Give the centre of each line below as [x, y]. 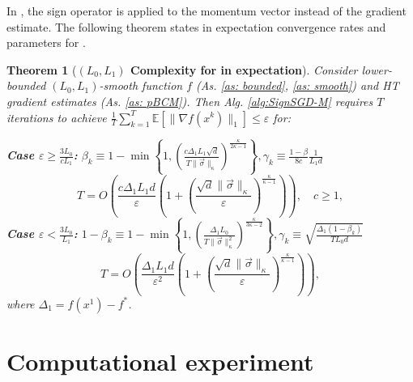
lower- [377, 69]
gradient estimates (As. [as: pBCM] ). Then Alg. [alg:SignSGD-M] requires [190, 101]
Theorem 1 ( [42, 69]
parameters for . [46, 42]
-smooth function [141, 85]
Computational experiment [160, 361]
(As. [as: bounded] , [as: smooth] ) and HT [298, 85]
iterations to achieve [57, 117]
